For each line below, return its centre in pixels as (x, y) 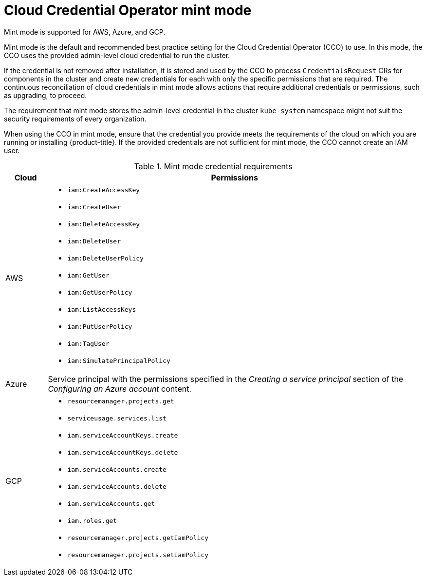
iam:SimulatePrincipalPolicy (119, 360)
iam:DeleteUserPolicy (105, 258)
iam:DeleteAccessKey (104, 224)
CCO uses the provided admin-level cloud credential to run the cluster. (117, 55)
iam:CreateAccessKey (104, 190)
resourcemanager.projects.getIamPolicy (138, 538)
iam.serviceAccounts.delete (117, 486)
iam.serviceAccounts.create (117, 469)
